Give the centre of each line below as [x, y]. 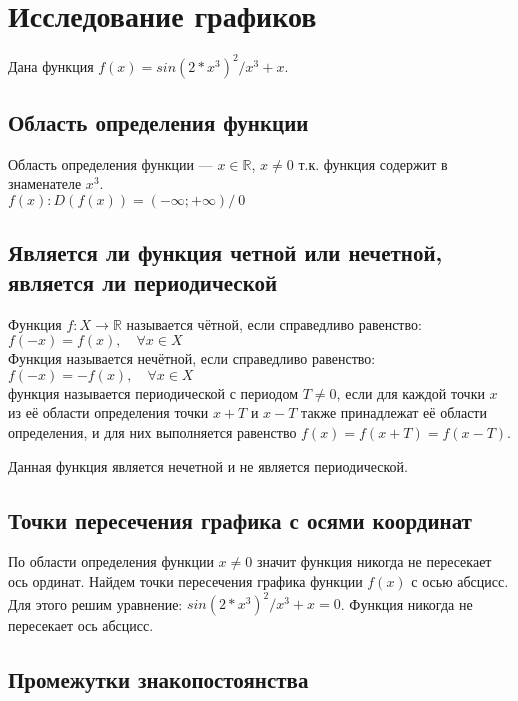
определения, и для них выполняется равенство [152, 431]
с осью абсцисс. [460, 580]
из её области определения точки [108, 412]
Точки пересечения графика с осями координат [240, 519]
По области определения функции [111, 561]
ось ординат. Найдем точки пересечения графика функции [185, 580]
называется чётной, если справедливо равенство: [274, 323]
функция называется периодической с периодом [153, 392]
